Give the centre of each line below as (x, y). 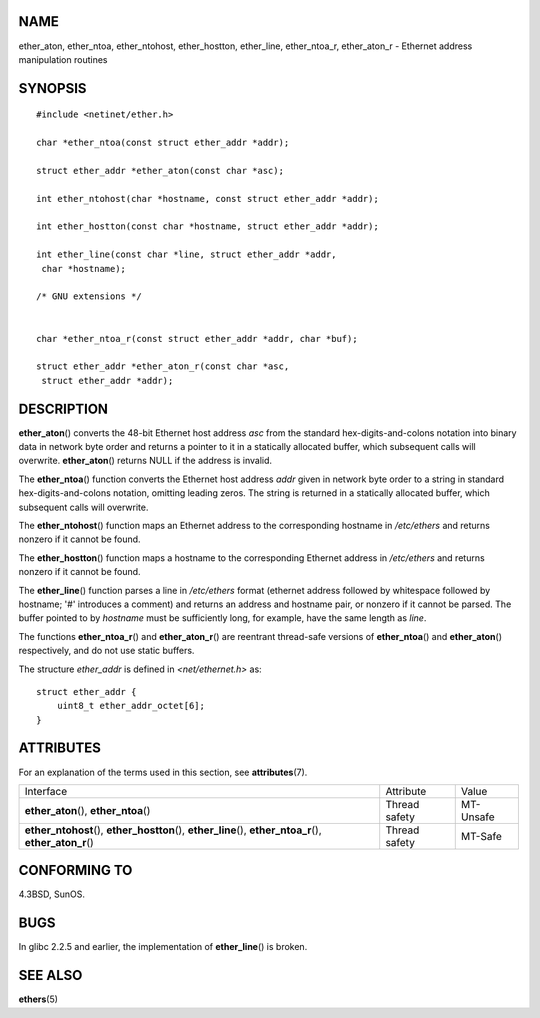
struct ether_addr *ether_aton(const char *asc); (160, 170)
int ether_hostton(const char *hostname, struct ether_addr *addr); (207, 226)
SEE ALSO (50, 975)
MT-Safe (481, 836)
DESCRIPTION (63, 408)
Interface (46, 791)
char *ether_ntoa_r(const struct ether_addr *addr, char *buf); (197, 338)
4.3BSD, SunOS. (51, 894)
